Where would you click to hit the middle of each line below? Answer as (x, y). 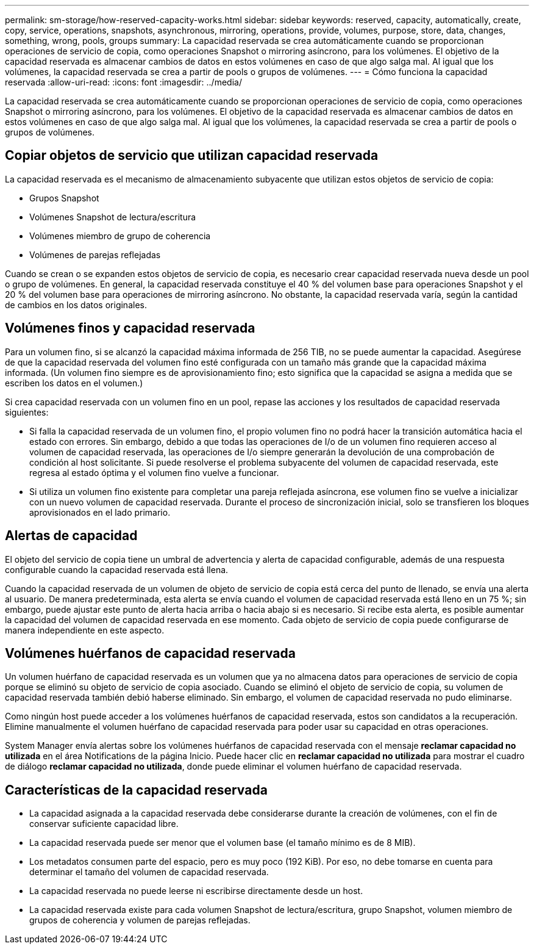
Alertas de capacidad (71, 536)
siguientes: (27, 412)
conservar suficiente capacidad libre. (104, 824)
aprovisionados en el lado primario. (100, 512)
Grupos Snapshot (64, 198)
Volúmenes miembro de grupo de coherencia (120, 236)
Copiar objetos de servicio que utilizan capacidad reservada (192, 156)
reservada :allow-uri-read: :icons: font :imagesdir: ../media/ (123, 82)
